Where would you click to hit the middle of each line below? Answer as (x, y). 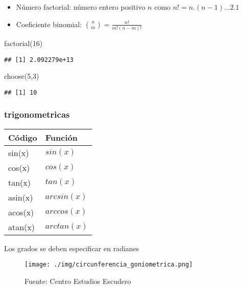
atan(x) (22, 227)
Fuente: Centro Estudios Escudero (78, 281)
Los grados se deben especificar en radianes (72, 248)
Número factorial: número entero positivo (81, 7)
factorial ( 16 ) (23, 43)
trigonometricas (37, 114)
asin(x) (21, 197)
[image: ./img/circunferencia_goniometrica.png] (109, 265)
